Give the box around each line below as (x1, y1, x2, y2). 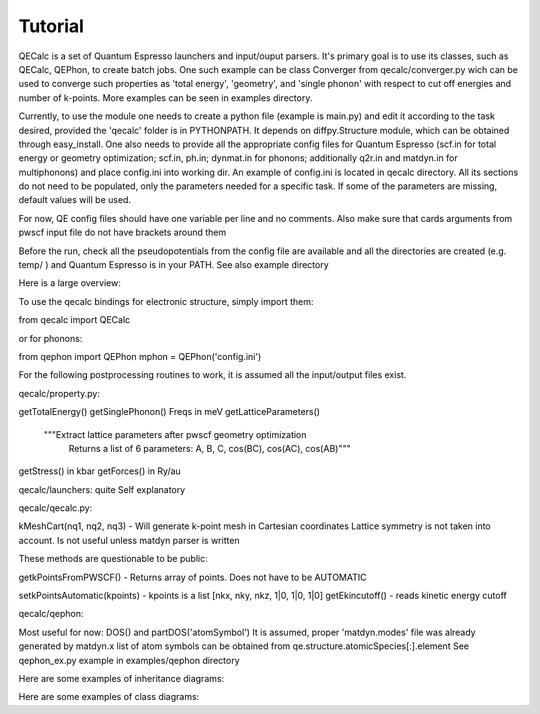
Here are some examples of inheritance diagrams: (18, 673, 225, 684)
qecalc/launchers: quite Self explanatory (18, 483, 186, 495)
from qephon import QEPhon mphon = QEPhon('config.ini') (18, 350, 262, 362)
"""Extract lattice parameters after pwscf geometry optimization (43, 428, 307, 440)
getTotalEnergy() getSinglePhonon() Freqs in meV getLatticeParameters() (18, 406, 320, 418)
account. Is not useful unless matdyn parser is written (18, 534, 240, 546)
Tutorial (18, 15, 85, 37)
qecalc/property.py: (18, 387, 100, 399)
